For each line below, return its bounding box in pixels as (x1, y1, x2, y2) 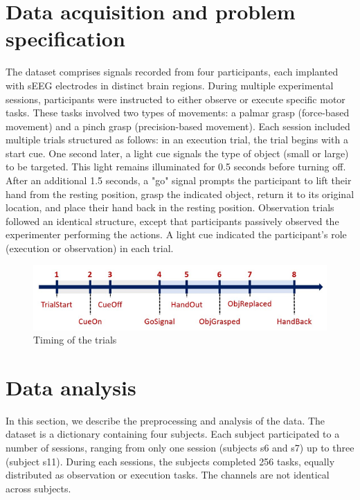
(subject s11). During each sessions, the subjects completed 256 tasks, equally (6, 454, 335, 468)
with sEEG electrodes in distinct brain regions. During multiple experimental (6, 78, 334, 92)
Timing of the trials (33, 332, 117, 347)
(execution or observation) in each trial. (6, 241, 174, 256)
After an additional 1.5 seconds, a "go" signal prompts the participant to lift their (6, 173, 352, 188)
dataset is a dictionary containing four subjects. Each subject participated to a (6, 427, 340, 441)
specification (6, 24, 125, 53)
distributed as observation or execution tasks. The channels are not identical (6, 467, 330, 482)
